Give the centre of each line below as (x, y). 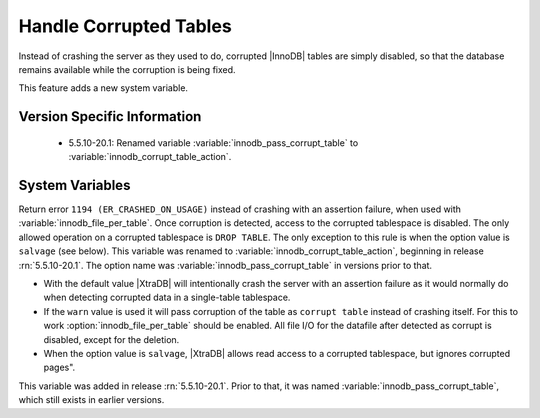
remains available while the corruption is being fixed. (127, 69)
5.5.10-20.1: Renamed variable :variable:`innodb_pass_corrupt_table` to (213, 142)
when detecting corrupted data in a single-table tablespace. (167, 297)
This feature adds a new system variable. (103, 88)
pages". (59, 367)
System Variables (74, 185)
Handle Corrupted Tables (125, 26)
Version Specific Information (110, 116)
